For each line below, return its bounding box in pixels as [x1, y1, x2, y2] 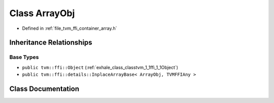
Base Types [9, 54, 39, 61]
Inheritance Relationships [9, 38, 92, 47]
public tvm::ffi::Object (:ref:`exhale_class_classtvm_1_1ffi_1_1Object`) [22, 64, 179, 70]
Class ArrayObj [9, 8, 75, 19]
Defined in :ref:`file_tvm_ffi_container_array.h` [22, 25, 117, 31]
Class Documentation [9, 84, 80, 93]
